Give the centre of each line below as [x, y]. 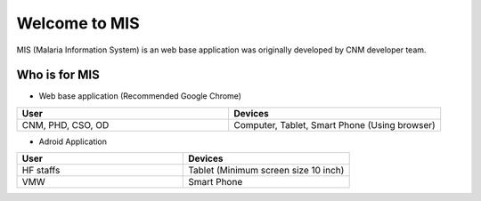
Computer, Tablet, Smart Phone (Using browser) [334, 125]
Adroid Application [73, 141]
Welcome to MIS [78, 23]
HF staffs [41, 171]
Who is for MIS [58, 75]
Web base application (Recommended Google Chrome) [140, 96]
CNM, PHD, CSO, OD [65, 125]
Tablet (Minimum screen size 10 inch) [266, 171]
